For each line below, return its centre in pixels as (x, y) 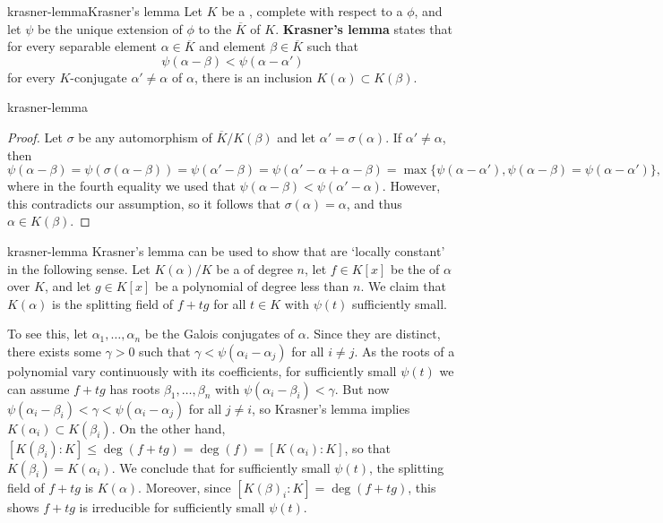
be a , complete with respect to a (312, 11)
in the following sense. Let (79, 268)
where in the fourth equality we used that (121, 186)
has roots (135, 388)
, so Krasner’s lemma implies (331, 408)
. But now (362, 388)
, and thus (374, 203)
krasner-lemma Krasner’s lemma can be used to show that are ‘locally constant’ (226, 250)
